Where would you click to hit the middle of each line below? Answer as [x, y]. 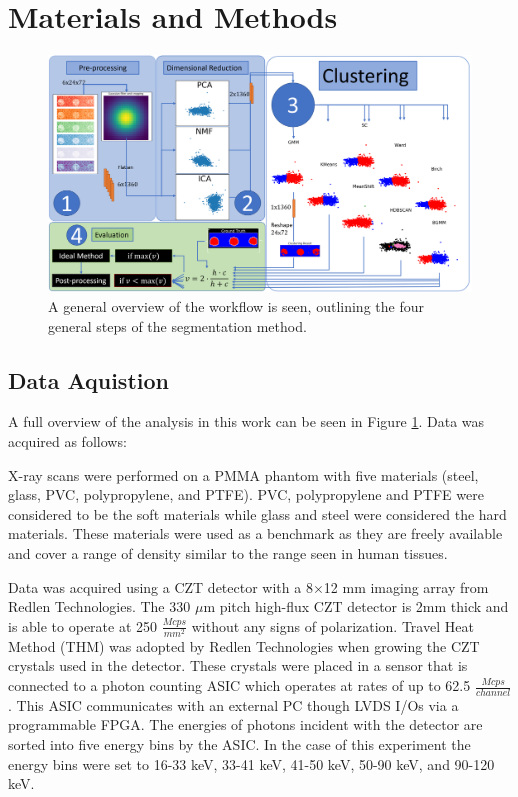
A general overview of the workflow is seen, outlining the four [236, 305]
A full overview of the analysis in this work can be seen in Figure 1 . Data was [246, 421]
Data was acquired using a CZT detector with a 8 [160, 586]
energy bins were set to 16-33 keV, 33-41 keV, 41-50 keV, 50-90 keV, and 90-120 [251, 763]
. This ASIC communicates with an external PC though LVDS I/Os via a [233, 704]
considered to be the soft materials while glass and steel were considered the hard [257, 513]
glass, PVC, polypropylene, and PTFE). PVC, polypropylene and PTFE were [246, 494]
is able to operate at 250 [83, 625]
